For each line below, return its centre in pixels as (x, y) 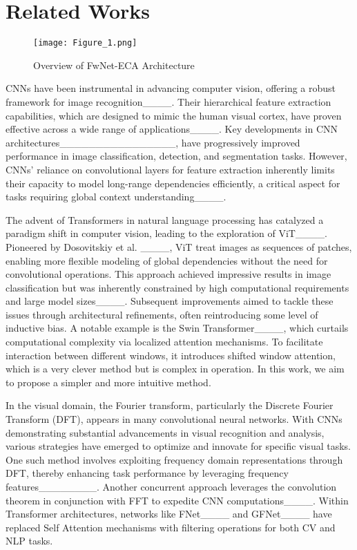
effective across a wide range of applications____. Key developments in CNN (172, 129)
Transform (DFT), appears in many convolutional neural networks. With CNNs (174, 419)
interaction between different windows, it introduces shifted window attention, (171, 355)
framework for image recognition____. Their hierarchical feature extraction (168, 101)
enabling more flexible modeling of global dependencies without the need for (167, 260)
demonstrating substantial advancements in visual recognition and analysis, (165, 432)
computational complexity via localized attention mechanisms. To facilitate (164, 342)
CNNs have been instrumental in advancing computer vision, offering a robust (171, 88)
